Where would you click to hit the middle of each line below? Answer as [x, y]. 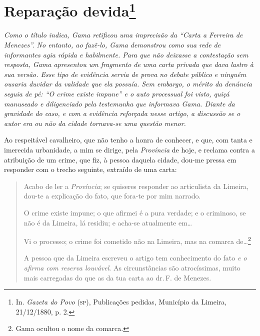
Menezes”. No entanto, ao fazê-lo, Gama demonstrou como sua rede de [112, 45]
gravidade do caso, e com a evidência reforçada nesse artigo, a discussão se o [122, 113]
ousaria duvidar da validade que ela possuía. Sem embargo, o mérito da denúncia [128, 84]
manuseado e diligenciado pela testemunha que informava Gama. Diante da [119, 103]
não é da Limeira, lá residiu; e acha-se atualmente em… [108, 222]
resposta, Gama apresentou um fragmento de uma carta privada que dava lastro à [129, 64]
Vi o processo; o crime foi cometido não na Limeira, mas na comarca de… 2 [137, 240]
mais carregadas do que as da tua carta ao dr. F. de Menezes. [117, 277]
